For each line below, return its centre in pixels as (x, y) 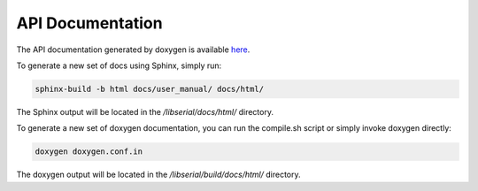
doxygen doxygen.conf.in (89, 152)
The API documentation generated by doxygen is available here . (133, 50)
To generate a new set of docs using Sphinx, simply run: (119, 65)
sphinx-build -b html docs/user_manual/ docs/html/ (150, 89)
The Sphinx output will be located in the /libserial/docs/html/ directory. (145, 111)
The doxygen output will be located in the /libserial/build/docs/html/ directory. (158, 175)
